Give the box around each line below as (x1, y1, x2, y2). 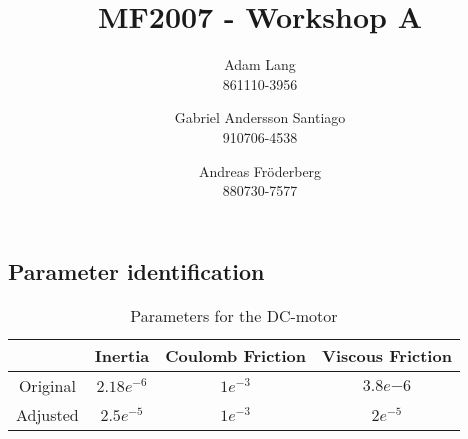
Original (18, 373, 76, 397)
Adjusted (16, 402, 79, 426)
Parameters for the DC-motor (130, 303, 338, 327)
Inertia (94, 343, 150, 367)
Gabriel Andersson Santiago (174, 107, 346, 128)
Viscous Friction (322, 343, 452, 367)
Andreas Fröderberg (198, 160, 322, 181)
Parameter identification (8, 255, 265, 286)
